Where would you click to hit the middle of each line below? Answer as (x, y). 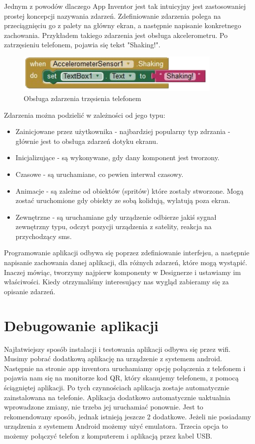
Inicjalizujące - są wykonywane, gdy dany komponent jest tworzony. (117, 157)
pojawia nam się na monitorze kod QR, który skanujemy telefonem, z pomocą (121, 378)
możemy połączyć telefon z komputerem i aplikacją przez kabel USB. (108, 435)
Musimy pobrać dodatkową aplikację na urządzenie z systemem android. (113, 359)
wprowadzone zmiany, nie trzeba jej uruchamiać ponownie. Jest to (104, 407)
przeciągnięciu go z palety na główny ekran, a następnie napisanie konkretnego (123, 25)
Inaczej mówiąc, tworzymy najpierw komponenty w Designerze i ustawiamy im (123, 272)
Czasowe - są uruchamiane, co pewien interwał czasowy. (99, 174)
